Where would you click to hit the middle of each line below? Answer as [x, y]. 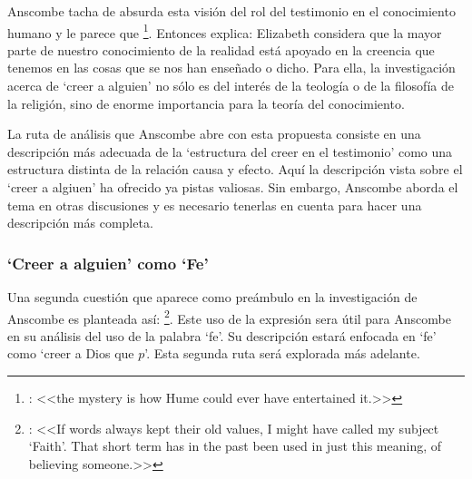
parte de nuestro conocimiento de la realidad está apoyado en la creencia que [221, 49]
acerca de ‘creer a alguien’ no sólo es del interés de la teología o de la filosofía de [231, 86]
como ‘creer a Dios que [71, 353]
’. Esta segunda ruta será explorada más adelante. [282, 353]
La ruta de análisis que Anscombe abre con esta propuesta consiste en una [214, 134]
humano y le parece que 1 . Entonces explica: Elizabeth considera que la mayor [225, 31]
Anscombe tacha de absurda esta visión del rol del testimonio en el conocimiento [231, 11]
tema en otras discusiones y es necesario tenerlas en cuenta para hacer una [215, 205]
